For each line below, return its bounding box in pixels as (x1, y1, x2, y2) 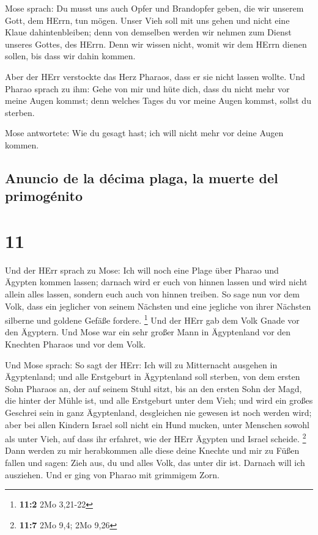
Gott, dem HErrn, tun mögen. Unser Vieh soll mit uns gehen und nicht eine (5, 13, 290, 26)
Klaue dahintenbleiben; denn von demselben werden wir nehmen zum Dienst (5, 26, 292, 38)
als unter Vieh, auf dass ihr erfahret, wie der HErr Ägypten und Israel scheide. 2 (5, 431, 306, 445)
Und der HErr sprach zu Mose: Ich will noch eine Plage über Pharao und (5, 263, 279, 276)
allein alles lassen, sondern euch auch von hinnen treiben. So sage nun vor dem (5, 288, 300, 300)
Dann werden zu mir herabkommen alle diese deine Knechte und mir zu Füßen (5, 444, 300, 457)
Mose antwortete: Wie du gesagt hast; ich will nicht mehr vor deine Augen (5, 126, 284, 139)
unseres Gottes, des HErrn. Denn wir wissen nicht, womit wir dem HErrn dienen (5, 37, 307, 50)
